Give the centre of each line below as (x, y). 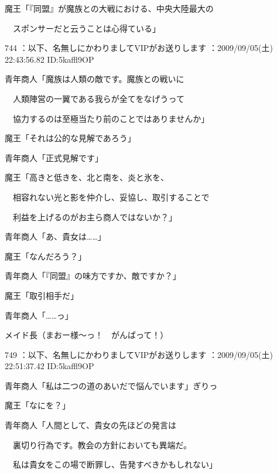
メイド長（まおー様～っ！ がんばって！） (87, 335)
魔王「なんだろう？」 (46, 256)
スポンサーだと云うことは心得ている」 (86, 28)
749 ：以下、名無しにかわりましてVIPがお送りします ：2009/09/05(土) (139, 354)
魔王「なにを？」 (37, 405)
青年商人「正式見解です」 (54, 157)
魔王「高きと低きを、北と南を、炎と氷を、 (87, 177)
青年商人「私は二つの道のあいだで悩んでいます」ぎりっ (111, 385)
